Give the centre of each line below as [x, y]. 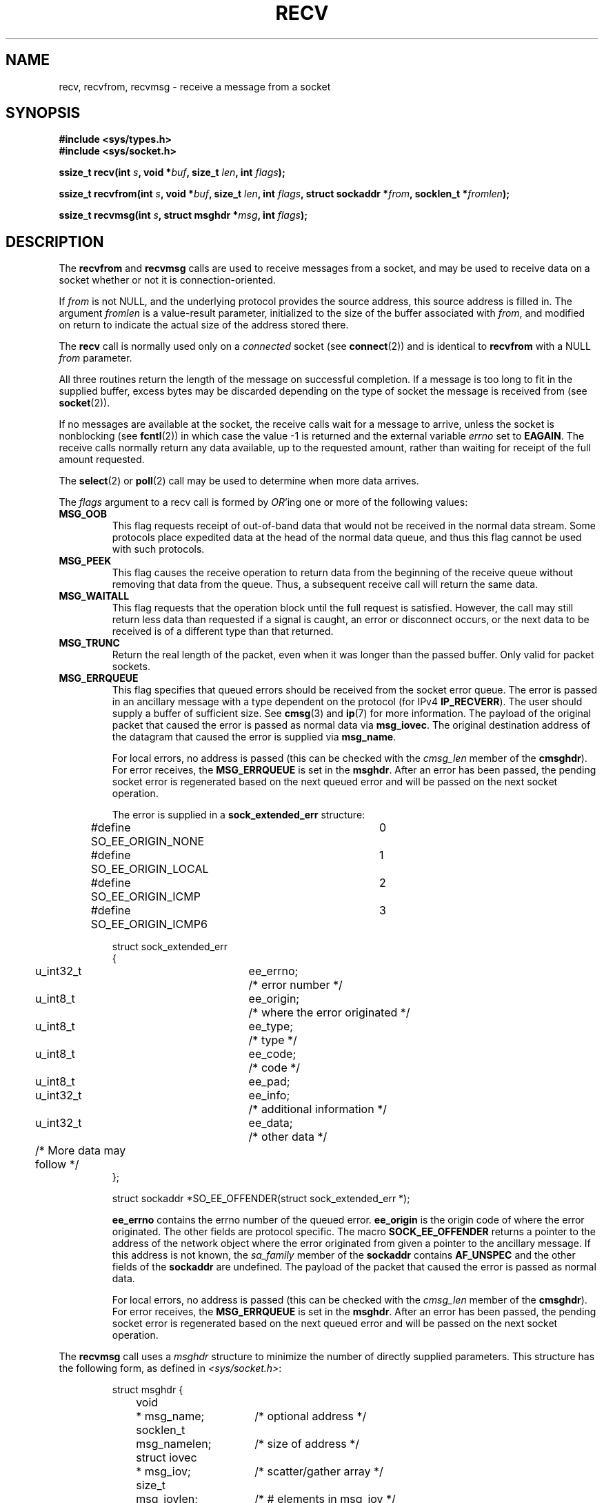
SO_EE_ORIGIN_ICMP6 [149, 924]
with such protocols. [158, 549]
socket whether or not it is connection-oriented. [167, 280]
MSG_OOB [83, 514]
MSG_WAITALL [94, 596]
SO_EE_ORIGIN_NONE [148, 842]
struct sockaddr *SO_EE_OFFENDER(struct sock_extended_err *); [261, 1199]
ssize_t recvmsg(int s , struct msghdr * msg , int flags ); [183, 215]
